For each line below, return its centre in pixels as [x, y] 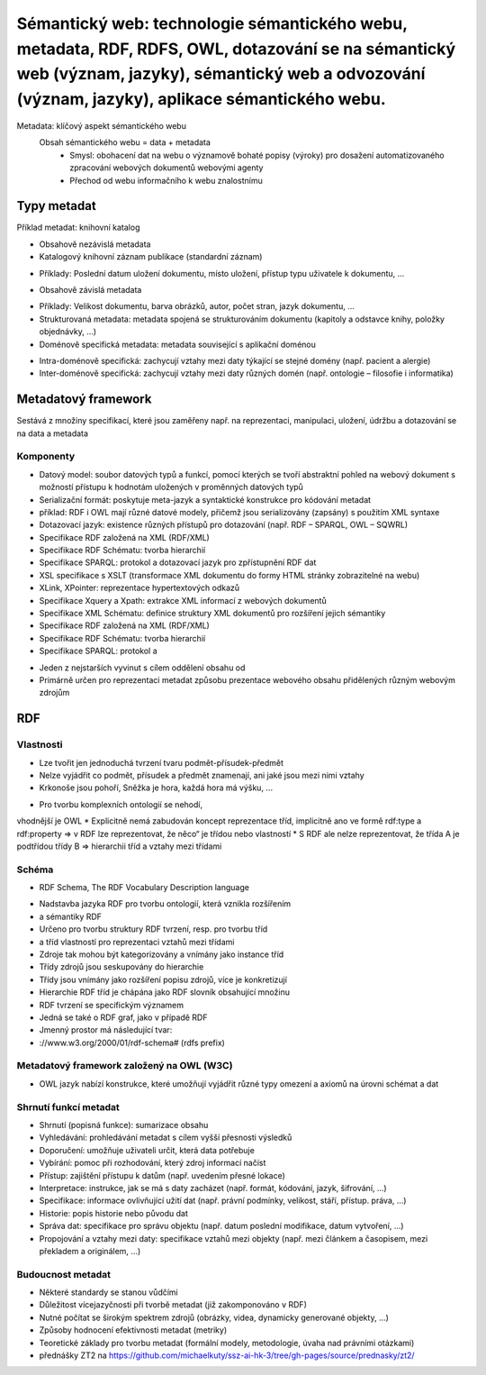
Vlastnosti [40, 745]
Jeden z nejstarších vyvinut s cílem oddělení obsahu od [142, 668]
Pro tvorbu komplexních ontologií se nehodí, [121, 804]
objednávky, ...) [68, 332]
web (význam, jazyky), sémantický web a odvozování [221, 74]
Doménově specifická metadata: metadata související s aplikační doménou [178, 344]
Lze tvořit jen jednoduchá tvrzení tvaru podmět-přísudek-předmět [161, 762]
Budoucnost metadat [64, 1274]
